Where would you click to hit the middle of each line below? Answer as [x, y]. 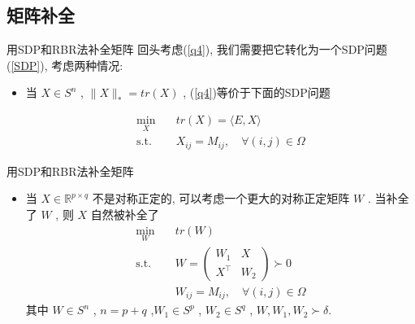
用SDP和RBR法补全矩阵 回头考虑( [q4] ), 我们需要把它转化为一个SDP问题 [197, 49]
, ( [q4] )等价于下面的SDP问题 [257, 92]
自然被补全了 [125, 214]
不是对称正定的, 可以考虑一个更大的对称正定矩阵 [221, 198]
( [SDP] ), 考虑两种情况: [65, 65]
